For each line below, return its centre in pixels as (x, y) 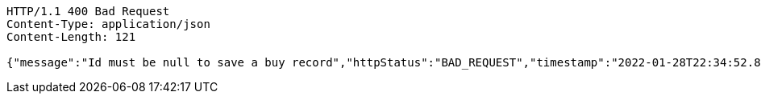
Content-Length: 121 (71, 37)
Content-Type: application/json (108, 24)
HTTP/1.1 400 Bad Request (88, 11)
